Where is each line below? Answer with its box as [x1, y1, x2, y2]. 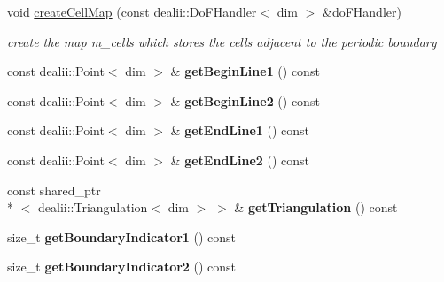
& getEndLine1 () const [170, 121, 310, 140]
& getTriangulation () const [234, 198, 398, 217]
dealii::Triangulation [37, 198, 148, 217]
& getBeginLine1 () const [170, 62, 320, 80]
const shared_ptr [7, 180, 101, 199]
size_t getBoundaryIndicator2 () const [7, 257, 237, 276]
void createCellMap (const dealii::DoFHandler [7, 3, 257, 20]
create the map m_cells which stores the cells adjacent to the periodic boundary [7, 32, 437, 50]
